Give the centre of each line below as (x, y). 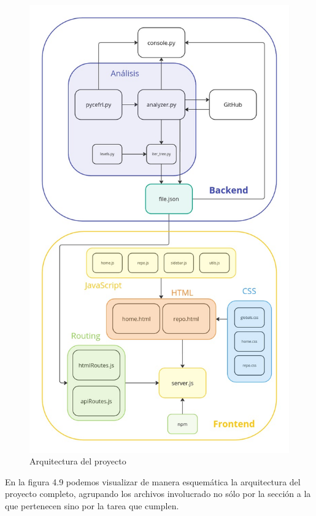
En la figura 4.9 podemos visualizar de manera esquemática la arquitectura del (153, 481)
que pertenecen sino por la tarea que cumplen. (92, 506)
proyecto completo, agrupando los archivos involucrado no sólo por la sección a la (158, 494)
